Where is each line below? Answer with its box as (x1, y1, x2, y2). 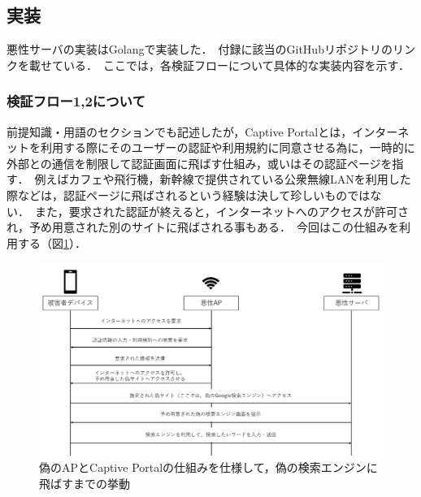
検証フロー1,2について (7, 91, 145, 111)
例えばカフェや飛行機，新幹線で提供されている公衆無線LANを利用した (34, 171, 411, 188)
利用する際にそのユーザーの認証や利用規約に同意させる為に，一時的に (40, 139, 415, 156)
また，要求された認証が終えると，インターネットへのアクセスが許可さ (34, 202, 410, 219)
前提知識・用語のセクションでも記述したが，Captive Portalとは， (7, 123, 353, 140)
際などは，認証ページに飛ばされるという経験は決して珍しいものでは (7, 186, 371, 203)
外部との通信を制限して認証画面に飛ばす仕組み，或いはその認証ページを (7, 154, 393, 171)
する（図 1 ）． (17, 234, 86, 251)
